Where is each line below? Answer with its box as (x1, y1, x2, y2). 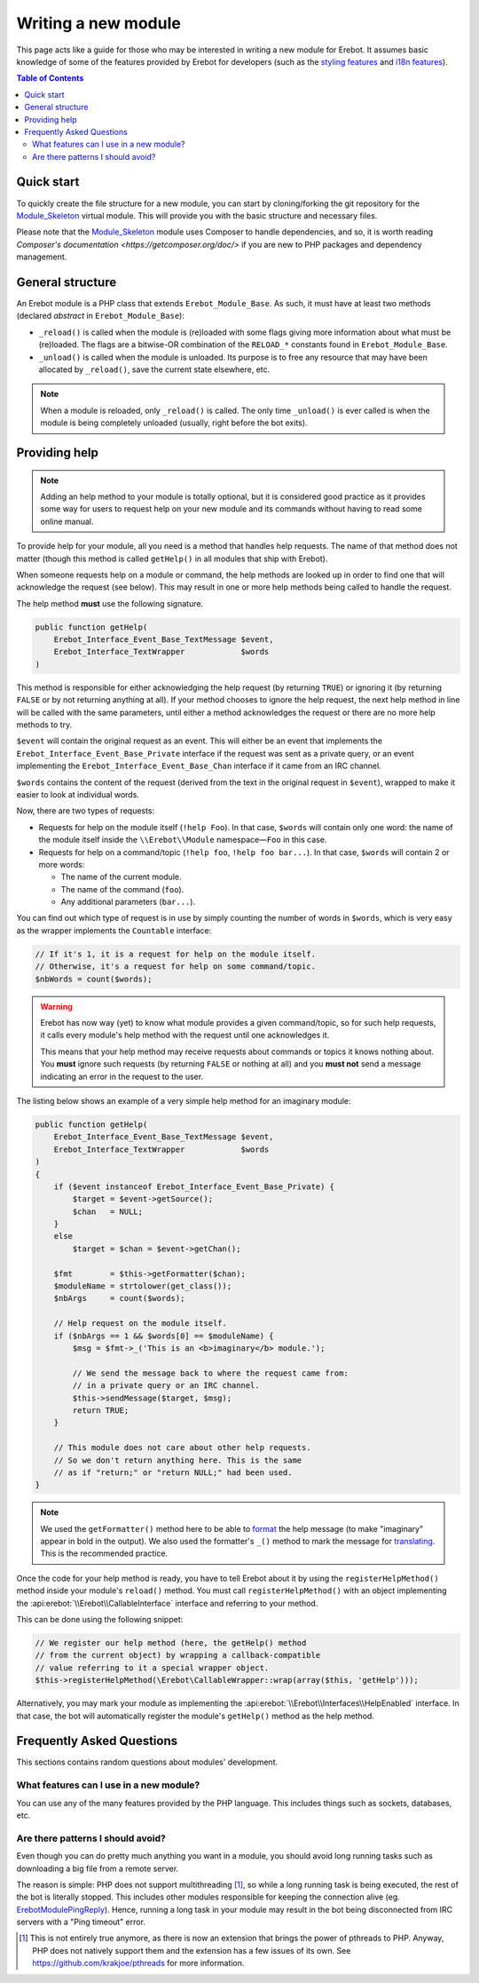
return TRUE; (72, 1405, 130, 1416)
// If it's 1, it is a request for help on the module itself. (35, 948, 317, 959)
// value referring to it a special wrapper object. (35, 1662, 270, 1673)
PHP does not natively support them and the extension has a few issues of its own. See (32, 1945, 351, 1955)
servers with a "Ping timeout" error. (16, 1916, 146, 1927)
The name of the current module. (60, 871, 182, 883)
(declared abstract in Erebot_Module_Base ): (16, 311, 185, 321)
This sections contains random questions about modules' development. (16, 1757, 279, 1767)
